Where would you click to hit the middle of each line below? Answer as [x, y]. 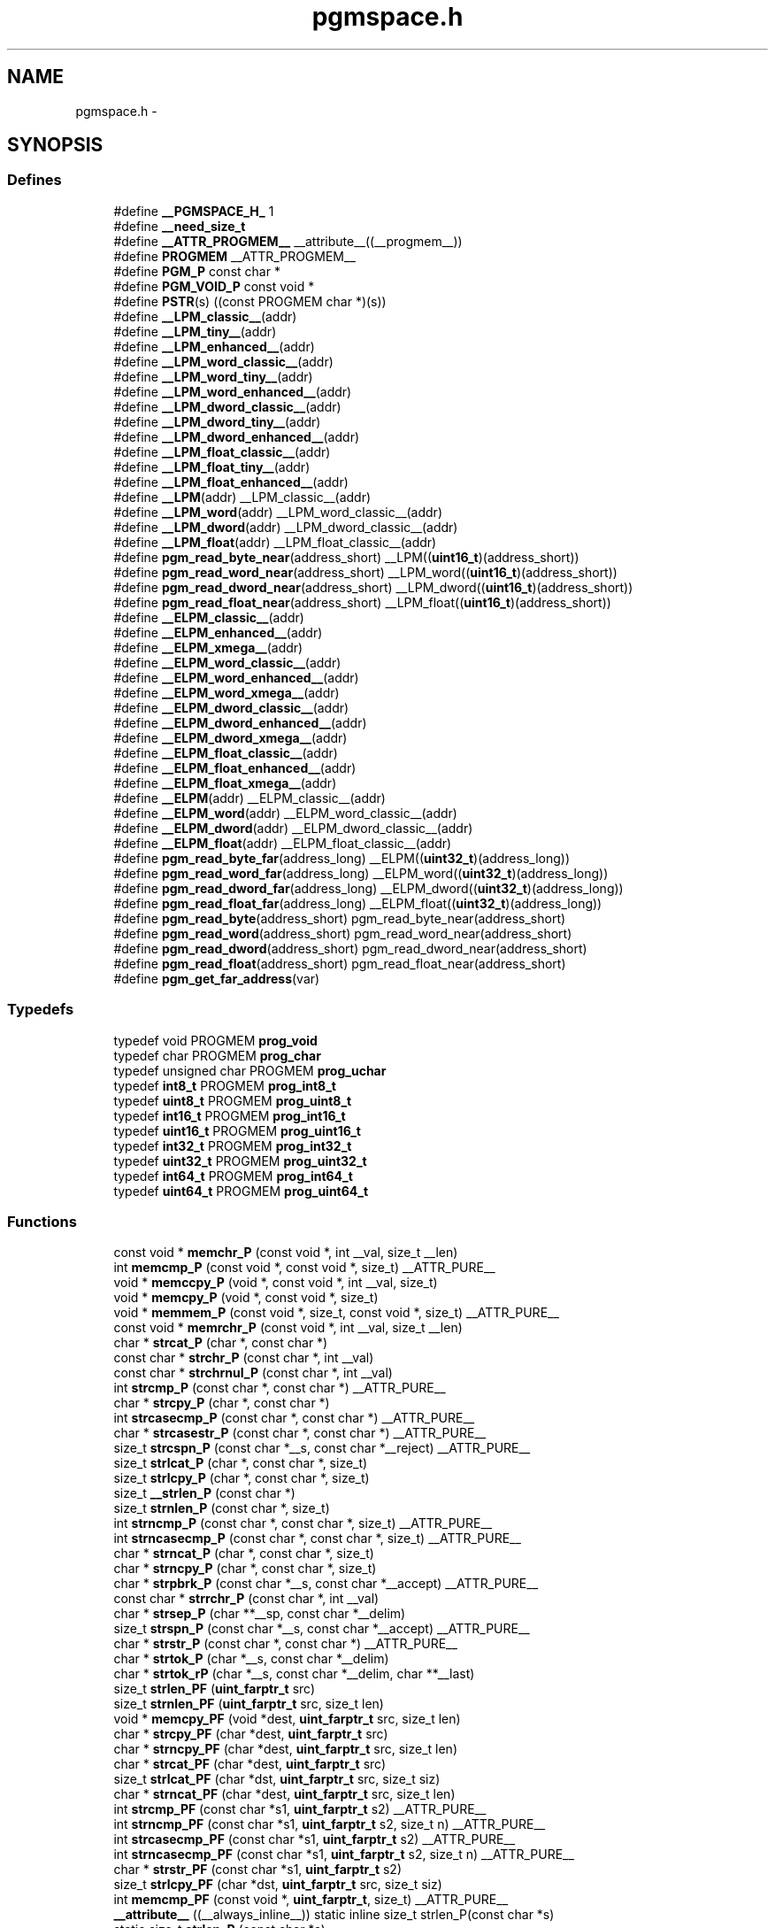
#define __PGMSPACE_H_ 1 [194, 211]
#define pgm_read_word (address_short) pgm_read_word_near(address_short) [343, 933]
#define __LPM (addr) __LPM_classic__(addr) [242, 497]
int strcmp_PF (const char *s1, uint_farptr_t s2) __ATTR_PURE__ [300, 1809]
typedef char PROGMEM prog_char [217, 1055]
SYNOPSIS [55, 145]
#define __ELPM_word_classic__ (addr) [227, 662]
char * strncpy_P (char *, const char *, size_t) [245, 1569]
